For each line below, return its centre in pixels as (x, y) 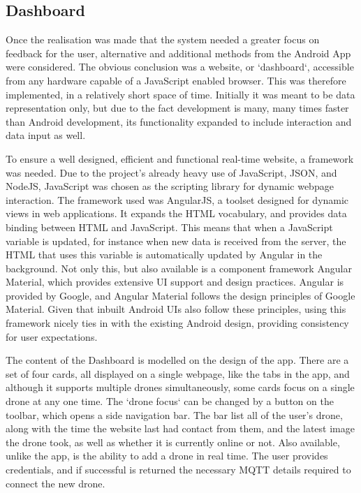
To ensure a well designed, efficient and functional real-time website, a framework (180, 158)
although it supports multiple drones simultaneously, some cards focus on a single (180, 387)
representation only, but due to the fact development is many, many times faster (177, 108)
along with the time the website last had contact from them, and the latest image (180, 428)
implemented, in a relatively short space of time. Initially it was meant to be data (180, 94)
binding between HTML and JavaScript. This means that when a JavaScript (169, 227)
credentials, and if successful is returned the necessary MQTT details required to (178, 470)
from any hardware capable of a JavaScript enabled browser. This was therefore (176, 80)
